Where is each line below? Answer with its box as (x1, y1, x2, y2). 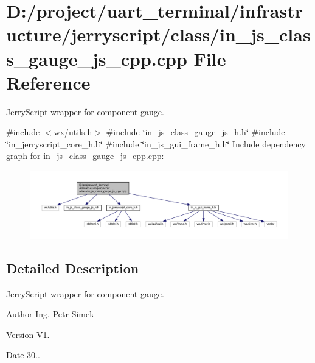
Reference (6, 69, 91, 94)
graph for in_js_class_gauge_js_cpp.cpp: (6, 149, 164, 162)
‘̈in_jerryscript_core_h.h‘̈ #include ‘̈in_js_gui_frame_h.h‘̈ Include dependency (6, 137, 306, 150)
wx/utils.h (54, 125, 92, 138)
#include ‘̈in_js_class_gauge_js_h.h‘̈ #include (106, 125, 285, 138)
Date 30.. (6, 348, 40, 361)
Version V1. (6, 328, 50, 340)
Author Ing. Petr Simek (6, 308, 94, 320)
